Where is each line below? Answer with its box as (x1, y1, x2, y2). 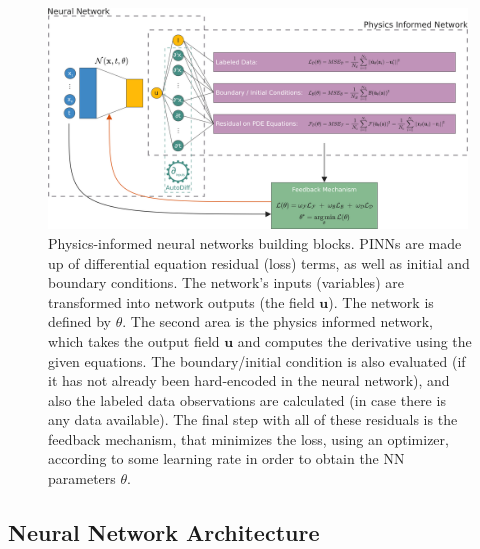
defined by (48, 311, 112, 332)
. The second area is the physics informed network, (122, 311, 433, 332)
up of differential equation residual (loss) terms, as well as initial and (48, 252, 470, 273)
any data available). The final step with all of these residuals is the (48, 409, 458, 430)
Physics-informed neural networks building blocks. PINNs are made (48, 232, 462, 253)
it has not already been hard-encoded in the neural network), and (48, 370, 450, 391)
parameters (48, 468, 116, 489)
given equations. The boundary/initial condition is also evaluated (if (48, 350, 466, 371)
